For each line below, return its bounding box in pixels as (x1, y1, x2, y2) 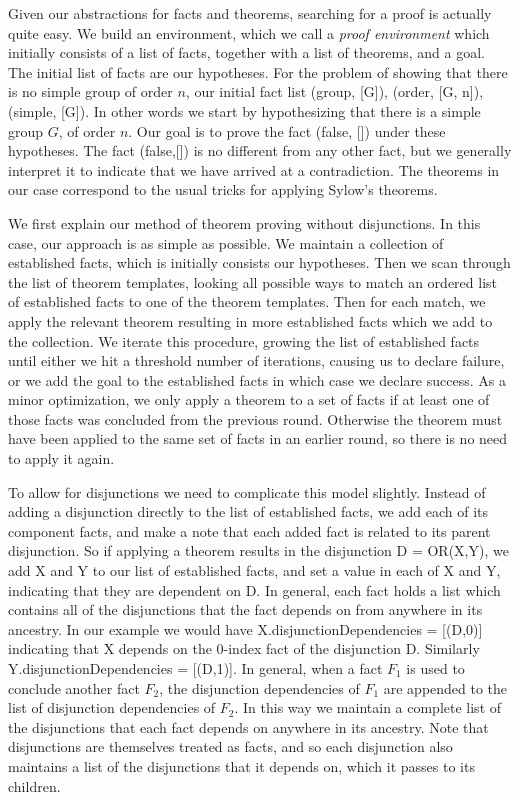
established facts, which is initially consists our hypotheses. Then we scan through (8, 252, 511, 273)
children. (8, 775, 61, 796)
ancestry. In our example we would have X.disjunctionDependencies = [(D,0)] (8, 618, 483, 639)
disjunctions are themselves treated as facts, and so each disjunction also (8, 736, 453, 757)
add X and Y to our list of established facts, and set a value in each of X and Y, (8, 560, 501, 581)
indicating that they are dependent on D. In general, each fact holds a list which (8, 579, 501, 600)
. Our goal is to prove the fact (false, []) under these (128, 120, 446, 141)
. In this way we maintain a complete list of (234, 697, 502, 718)
